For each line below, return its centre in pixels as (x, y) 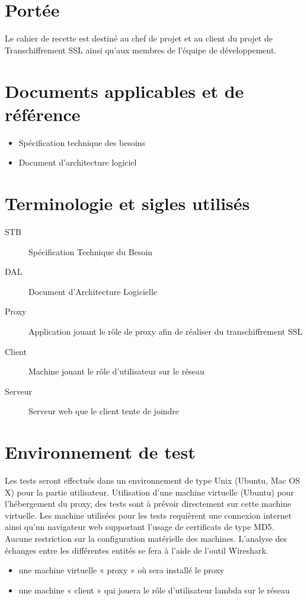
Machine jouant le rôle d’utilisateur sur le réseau (116, 371)
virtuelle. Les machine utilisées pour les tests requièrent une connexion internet (148, 515)
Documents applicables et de (124, 91)
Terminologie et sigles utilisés (127, 203)
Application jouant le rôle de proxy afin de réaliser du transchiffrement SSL (166, 331)
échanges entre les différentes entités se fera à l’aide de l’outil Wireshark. (137, 550)
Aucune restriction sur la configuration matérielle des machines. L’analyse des (146, 538)
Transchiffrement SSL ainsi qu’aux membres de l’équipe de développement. (141, 50)
